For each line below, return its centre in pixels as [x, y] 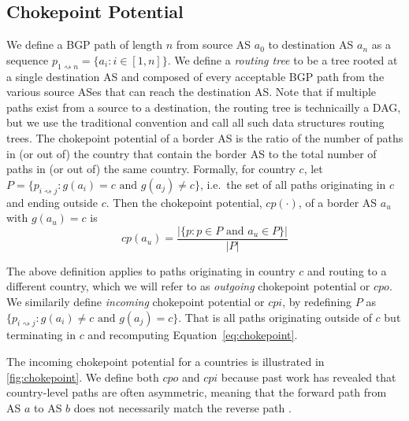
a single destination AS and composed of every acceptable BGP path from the [195, 76]
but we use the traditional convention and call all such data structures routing [195, 122]
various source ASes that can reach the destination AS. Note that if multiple [191, 92]
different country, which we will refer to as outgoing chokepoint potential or [188, 286]
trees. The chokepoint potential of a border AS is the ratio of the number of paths [205, 137]
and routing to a [347, 270]
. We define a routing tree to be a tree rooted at [283, 59]
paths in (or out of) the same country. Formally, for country [151, 169]
